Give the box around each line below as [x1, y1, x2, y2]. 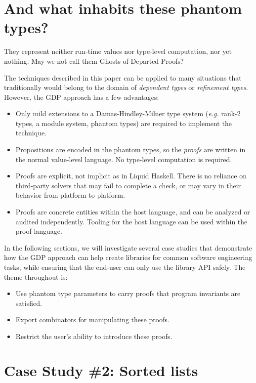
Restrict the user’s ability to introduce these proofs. [15, 331, 172, 341]
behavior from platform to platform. [15, 190, 125, 200]
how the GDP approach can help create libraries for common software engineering [4, 252, 253, 262]
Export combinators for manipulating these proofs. [15, 314, 170, 325]
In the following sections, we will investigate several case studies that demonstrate [4, 242, 252, 253]
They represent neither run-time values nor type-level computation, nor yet [4, 46, 232, 56]
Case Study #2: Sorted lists [4, 360, 198, 380]
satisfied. [15, 298, 42, 308]
